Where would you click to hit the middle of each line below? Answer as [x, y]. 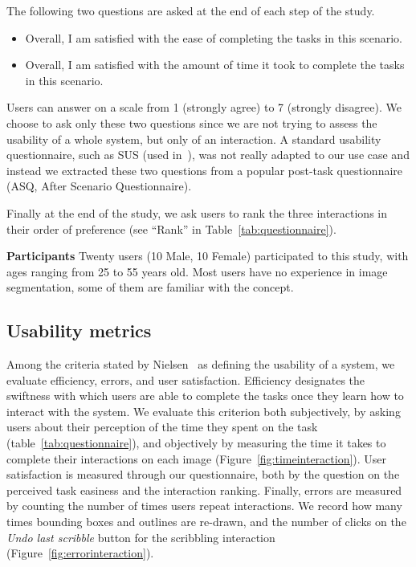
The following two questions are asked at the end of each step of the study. [191, 10]
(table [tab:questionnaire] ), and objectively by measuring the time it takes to [196, 443]
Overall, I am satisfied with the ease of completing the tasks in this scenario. [214, 37]
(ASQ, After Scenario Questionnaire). [99, 186]
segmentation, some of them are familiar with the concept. [150, 287]
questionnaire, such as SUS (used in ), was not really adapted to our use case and [208, 155]
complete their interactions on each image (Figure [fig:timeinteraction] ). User [197, 458]
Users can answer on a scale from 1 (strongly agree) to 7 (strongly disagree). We [204, 107]
